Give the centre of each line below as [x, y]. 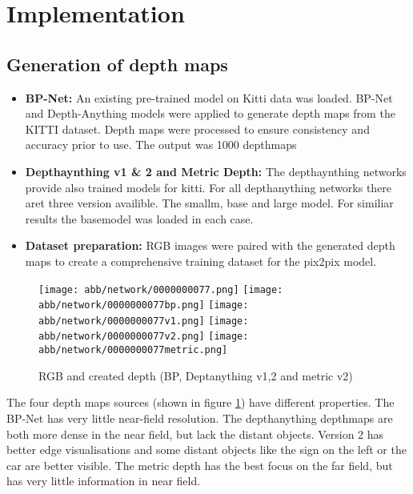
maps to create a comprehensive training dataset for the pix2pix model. [201, 261]
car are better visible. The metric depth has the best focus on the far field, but [200, 465]
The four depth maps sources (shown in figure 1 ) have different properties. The [200, 402]
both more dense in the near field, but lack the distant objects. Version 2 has [195, 434]
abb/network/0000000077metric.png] [133, 350]
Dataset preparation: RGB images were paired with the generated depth [210, 245]
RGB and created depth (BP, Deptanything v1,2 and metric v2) [196, 375]
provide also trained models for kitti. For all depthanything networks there [209, 187]
